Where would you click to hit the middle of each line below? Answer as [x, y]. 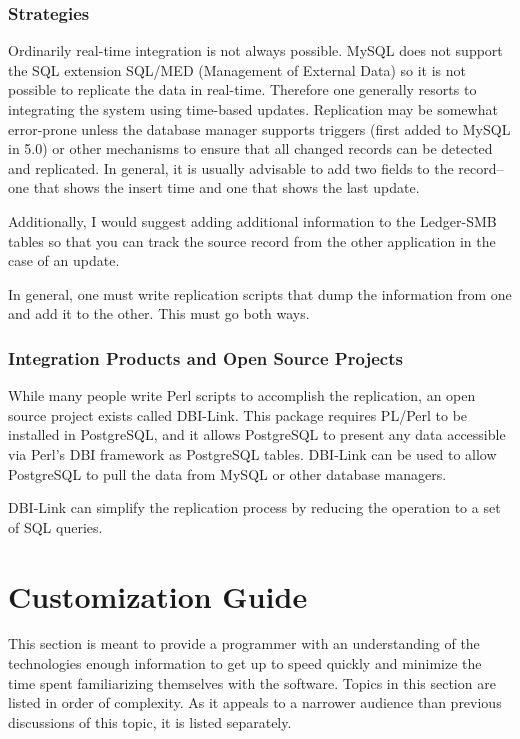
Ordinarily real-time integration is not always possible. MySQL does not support [255, 50]
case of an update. [64, 260]
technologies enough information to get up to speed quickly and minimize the [245, 663]
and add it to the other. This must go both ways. [159, 313]
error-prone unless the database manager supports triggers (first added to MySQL [259, 128]
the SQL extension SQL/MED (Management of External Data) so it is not [237, 69]
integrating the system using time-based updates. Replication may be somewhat [253, 109]
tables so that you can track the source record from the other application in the [252, 240]
